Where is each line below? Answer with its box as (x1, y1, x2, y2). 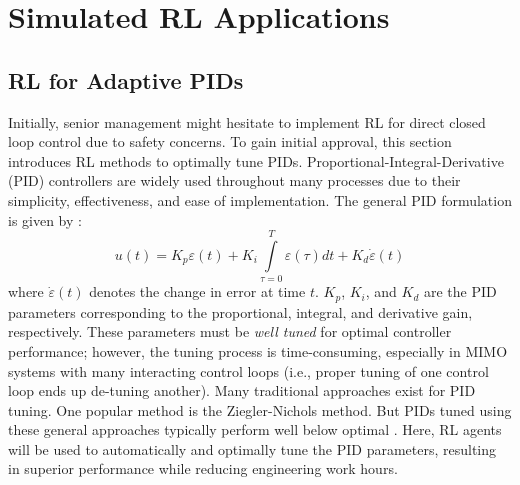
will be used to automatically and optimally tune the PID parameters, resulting (8, 438, 497, 459)
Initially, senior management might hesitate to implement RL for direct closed (8, 111, 486, 132)
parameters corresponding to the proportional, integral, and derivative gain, (8, 301, 473, 322)
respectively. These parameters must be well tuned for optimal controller (8, 321, 452, 342)
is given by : (8, 209, 82, 230)
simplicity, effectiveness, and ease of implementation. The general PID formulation (8, 189, 512, 210)
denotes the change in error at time (89, 281, 306, 302)
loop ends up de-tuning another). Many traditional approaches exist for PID (8, 380, 476, 401)
